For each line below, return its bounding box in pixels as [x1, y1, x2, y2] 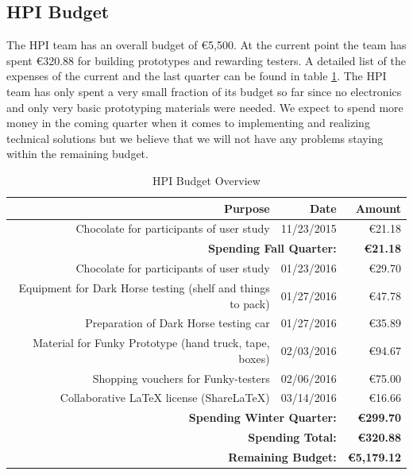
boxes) [238, 349, 270, 366]
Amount [355, 199, 401, 216]
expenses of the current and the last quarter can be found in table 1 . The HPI [6, 68, 387, 84]
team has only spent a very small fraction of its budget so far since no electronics [6, 83, 402, 99]
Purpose [223, 199, 270, 216]
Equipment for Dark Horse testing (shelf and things [18, 279, 270, 295]
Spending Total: [248, 429, 337, 446]
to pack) [230, 295, 270, 311]
